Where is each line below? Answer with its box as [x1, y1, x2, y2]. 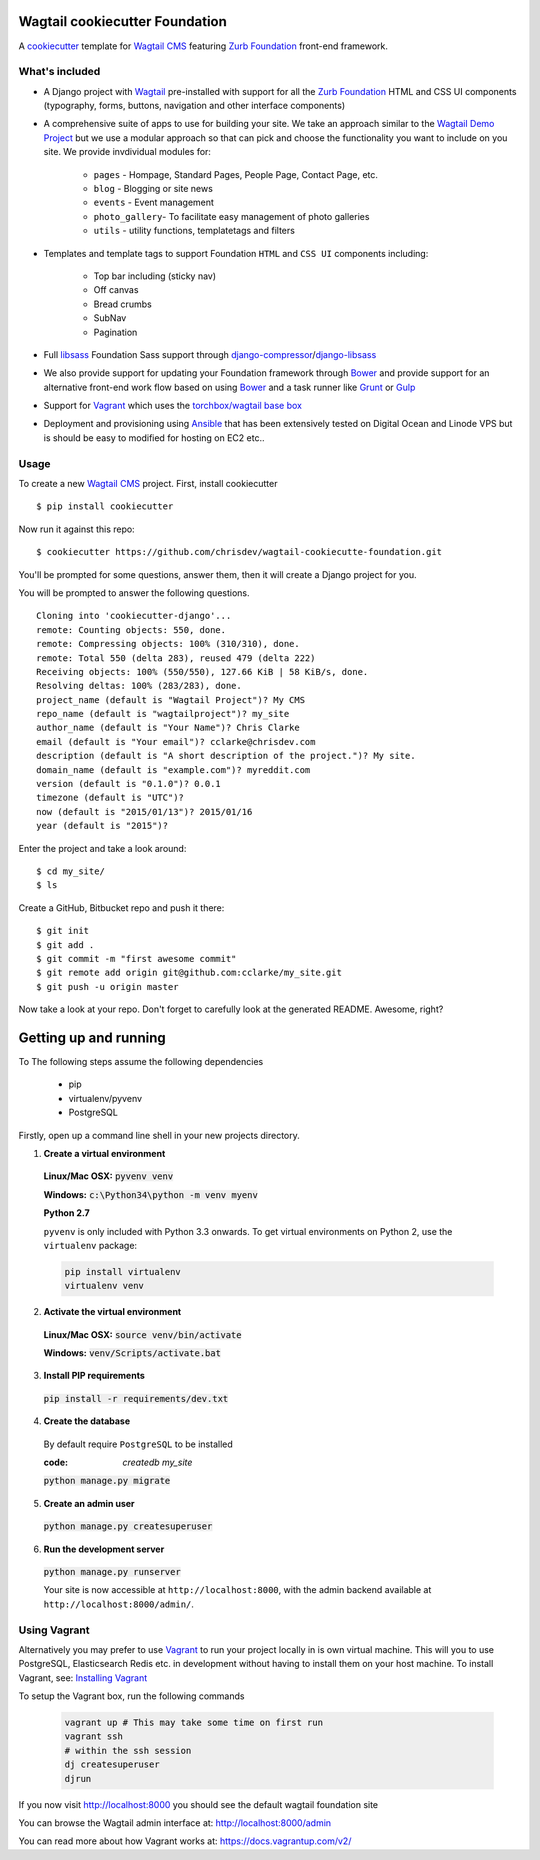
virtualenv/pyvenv [68, 1092, 143, 1104]
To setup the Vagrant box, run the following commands [18, 1690, 245, 1702]
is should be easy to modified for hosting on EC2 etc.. [43, 431, 265, 444]
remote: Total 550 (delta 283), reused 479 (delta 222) [36, 652, 316, 664]
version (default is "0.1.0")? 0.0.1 [36, 778, 222, 790]
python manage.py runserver [43, 1566, 182, 1577]
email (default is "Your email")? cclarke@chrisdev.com [36, 736, 316, 747]
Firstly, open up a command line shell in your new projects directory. [18, 1129, 300, 1141]
